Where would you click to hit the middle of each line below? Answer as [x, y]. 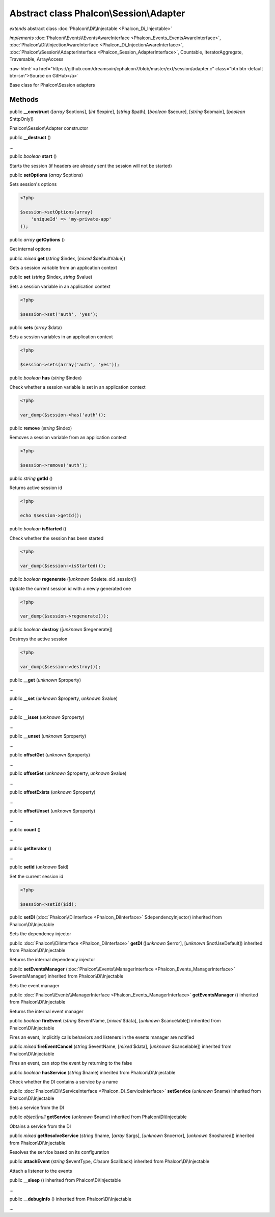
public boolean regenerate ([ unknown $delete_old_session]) [73, 579]
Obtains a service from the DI [40, 1126]
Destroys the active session [38, 639]
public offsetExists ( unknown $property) [52, 792]
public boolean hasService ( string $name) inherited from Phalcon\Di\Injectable [92, 1072]
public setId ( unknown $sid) [39, 867]
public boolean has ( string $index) [46, 377]
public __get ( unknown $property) [45, 680]
